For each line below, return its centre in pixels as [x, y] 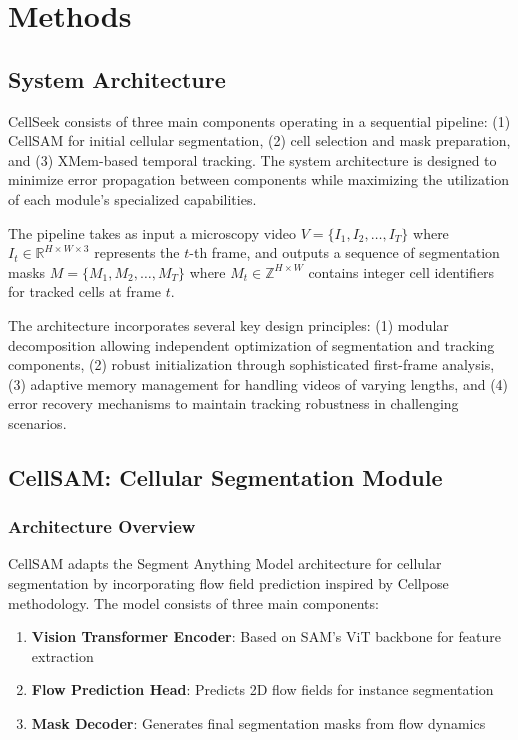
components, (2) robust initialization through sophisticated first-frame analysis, [251, 364]
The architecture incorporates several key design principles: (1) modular [228, 324]
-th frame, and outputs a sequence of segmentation [344, 252]
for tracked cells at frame [85, 291]
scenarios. [37, 422]
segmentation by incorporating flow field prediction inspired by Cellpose [228, 583]
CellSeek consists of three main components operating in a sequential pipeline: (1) [259, 120]
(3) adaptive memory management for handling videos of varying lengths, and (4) [258, 383]
